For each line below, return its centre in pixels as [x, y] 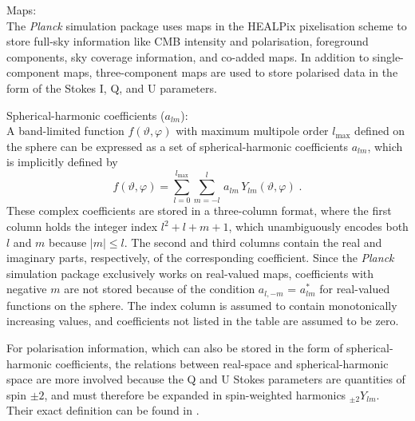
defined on [380, 131]
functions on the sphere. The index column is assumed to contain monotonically [202, 305]
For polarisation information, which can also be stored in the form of [175, 348]
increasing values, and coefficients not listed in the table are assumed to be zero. [203, 321]
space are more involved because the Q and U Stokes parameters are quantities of [206, 379]
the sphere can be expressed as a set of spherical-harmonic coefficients [178, 146]
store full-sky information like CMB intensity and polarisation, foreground [188, 41]
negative [27, 289]
